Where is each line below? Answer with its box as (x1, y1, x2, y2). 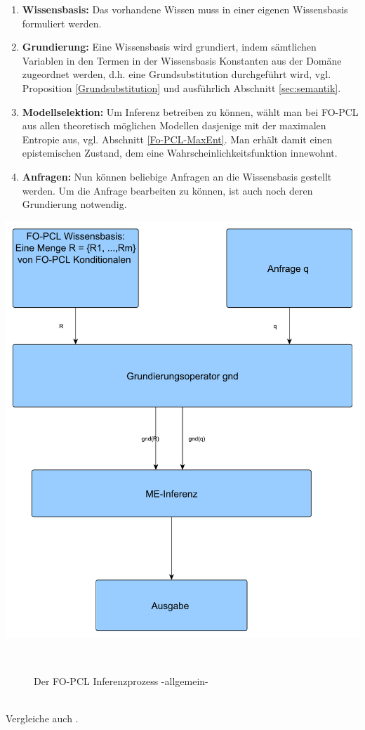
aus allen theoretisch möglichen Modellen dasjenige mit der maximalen (22, 118, 326, 133)
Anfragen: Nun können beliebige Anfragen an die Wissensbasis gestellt (22, 169, 332, 183)
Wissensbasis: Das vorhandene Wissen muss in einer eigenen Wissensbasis (22, 2, 348, 16)
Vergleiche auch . (6, 711, 79, 726)
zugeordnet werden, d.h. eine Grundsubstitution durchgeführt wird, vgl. (22, 67, 331, 82)
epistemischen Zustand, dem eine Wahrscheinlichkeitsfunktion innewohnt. (22, 145, 338, 160)
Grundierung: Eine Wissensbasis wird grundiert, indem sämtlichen (22, 39, 317, 54)
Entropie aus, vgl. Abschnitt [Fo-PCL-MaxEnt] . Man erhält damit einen (22, 131, 333, 146)
